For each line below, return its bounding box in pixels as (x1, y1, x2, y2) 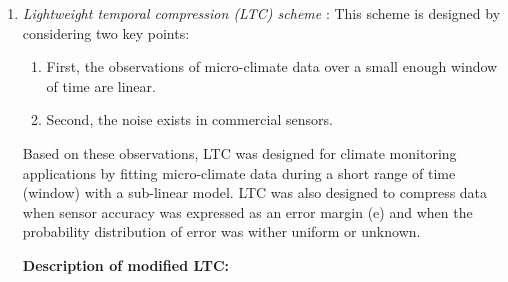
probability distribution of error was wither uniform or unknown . (22, 221, 421, 242)
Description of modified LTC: (22, 254, 230, 275)
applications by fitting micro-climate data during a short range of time (22, 162, 456, 183)
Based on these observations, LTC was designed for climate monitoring (22, 142, 457, 163)
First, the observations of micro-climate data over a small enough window (46, 56, 498, 77)
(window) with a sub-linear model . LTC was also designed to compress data (22, 182, 488, 203)
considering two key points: (22, 22, 190, 43)
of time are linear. (46, 75, 156, 96)
